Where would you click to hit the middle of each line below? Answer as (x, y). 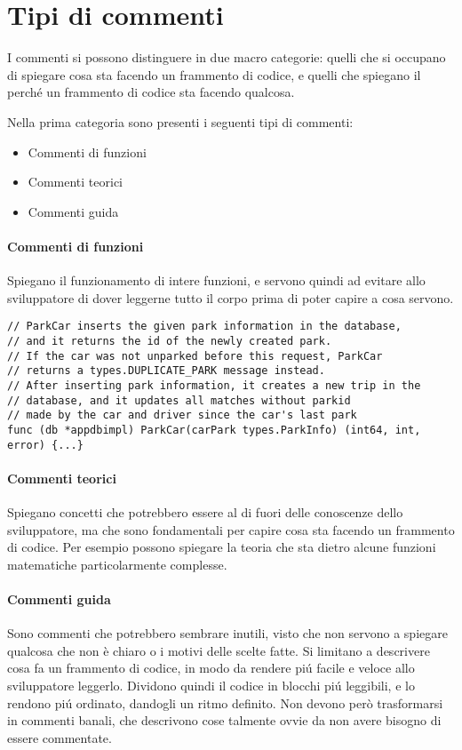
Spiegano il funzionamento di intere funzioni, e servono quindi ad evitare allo (216, 280)
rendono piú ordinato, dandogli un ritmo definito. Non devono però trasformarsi (225, 702)
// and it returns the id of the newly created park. (170, 341)
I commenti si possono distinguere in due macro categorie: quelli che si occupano (227, 57)
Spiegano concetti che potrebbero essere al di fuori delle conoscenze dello (205, 511)
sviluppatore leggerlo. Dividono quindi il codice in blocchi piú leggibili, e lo (211, 685)
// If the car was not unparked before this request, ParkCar (195, 356)
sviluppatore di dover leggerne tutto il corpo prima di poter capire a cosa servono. (231, 297)
